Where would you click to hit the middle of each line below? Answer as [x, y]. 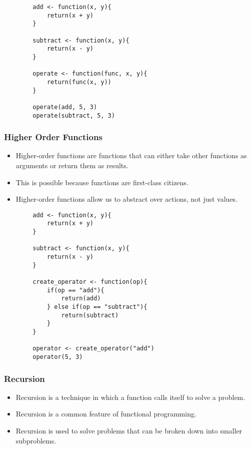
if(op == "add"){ [75, 290]
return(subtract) [90, 315]
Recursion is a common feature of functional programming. [106, 414]
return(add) [81, 299]
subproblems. [36, 440]
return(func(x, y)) [79, 82]
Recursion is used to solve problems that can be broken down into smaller [129, 430]
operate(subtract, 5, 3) [74, 115]
